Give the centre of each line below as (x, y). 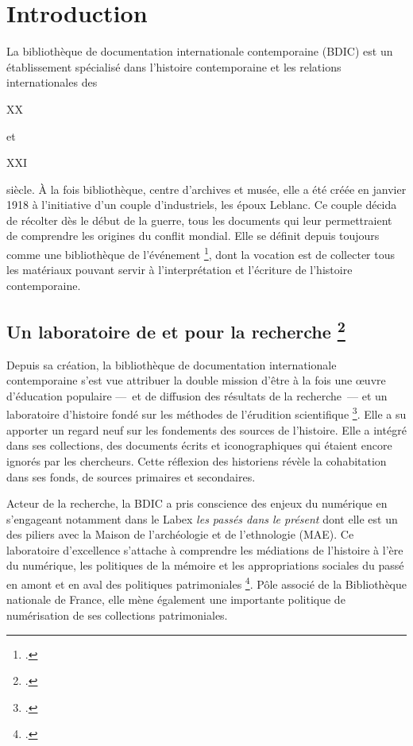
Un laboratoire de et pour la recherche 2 (176, 329)
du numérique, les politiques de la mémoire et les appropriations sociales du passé (205, 565)
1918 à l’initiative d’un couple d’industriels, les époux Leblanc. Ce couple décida (202, 205)
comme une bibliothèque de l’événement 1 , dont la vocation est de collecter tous (201, 253)
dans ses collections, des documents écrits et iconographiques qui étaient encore (199, 445)
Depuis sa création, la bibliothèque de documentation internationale (172, 364)
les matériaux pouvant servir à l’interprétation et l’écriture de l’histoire (179, 270)
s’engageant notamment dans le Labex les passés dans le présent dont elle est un (202, 518)
